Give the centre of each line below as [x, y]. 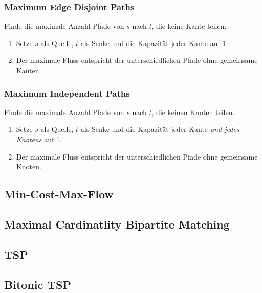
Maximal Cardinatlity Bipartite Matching [117, 224]
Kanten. [29, 70]
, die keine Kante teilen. [189, 26]
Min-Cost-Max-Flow [59, 194]
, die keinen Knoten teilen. [193, 112]
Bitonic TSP [38, 284]
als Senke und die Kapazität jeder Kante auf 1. [154, 43]
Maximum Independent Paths [67, 93]
